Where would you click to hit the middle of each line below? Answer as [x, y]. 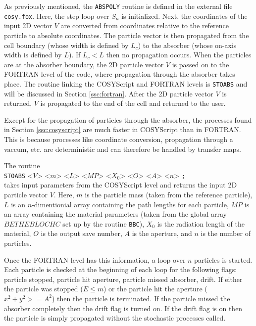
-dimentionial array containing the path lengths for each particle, [130, 204]
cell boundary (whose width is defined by [66, 45]
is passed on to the [201, 64]
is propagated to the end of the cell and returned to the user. [133, 103]
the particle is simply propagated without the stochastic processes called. [115, 318]
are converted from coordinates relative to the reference [145, 25]
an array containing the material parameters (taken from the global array [115, 214]
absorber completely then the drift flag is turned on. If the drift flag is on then [123, 308]
